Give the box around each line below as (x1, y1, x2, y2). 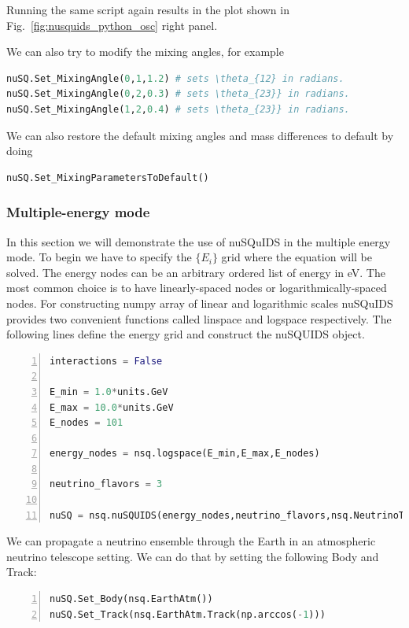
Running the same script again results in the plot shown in (6, 2, 289, 17)
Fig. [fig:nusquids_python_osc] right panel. (6, 17, 218, 33)
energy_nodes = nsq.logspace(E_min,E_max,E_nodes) (50, 448, 320, 460)
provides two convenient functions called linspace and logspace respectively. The (6, 310, 392, 327)
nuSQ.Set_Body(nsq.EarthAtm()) (50, 593, 213, 605)
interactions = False (50, 355, 163, 367)
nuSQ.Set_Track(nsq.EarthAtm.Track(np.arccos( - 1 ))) (50, 608, 326, 620)
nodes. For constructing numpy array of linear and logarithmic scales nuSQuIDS (6, 294, 393, 311)
